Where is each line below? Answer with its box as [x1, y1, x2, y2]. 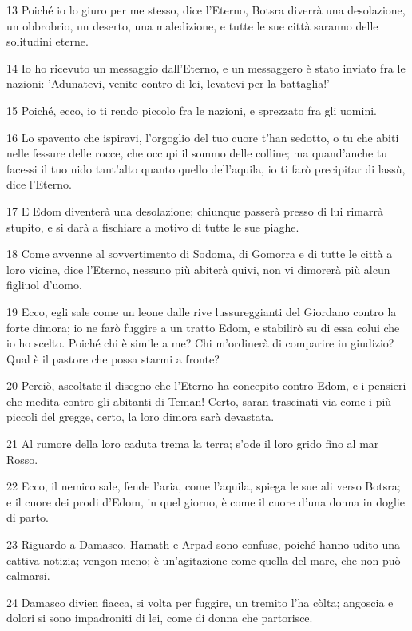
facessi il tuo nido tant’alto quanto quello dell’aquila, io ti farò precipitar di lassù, [6, 160, 406, 177]
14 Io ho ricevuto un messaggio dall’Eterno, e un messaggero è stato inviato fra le [6, 59, 406, 76]
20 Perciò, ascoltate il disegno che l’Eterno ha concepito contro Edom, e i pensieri [6, 377, 406, 394]
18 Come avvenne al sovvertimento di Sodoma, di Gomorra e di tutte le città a [6, 245, 393, 262]
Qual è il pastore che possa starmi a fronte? [6, 350, 220, 367]
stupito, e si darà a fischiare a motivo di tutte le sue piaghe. [6, 218, 299, 235]
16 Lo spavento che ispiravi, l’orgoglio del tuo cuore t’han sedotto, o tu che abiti [6, 129, 399, 145]
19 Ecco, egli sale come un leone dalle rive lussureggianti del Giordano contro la [6, 303, 397, 319]
